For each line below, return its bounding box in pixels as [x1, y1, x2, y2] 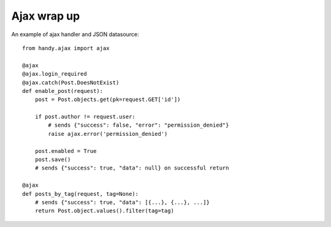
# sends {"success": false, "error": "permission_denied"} [48, 122, 229, 128]
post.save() [34, 156, 71, 163]
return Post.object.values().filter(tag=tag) [34, 207, 175, 214]
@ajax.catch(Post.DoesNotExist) [22, 79, 120, 86]
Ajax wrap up [11, 9, 80, 23]
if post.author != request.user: [34, 113, 136, 121]
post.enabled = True [34, 147, 97, 154]
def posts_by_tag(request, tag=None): [22, 190, 139, 197]
